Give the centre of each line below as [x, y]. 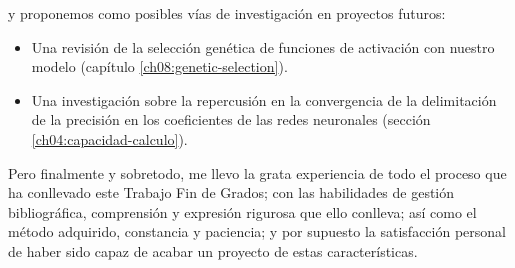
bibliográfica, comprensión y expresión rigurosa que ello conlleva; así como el [242, 211]
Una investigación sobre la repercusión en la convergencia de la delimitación [264, 99]
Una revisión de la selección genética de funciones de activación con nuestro [263, 46]
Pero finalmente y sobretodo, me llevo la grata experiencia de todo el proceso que [257, 172]
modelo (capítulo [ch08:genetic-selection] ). [159, 66]
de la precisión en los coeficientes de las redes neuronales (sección [231, 119]
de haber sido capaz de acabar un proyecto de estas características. [213, 250]
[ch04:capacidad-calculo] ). [109, 138]
